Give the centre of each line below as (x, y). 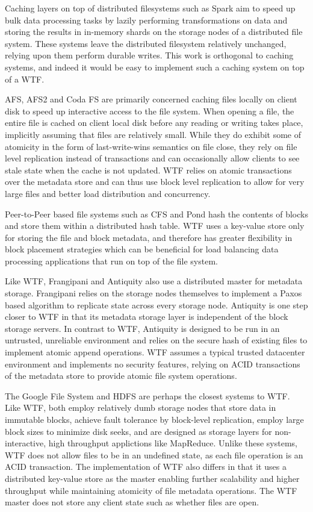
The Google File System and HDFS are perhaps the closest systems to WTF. (147, 395)
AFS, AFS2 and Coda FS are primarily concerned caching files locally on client (151, 99)
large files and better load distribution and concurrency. (108, 193)
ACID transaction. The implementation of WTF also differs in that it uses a (146, 467)
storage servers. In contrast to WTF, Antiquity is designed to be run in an (142, 328)
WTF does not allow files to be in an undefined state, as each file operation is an (154, 454)
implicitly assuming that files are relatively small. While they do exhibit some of (153, 134)
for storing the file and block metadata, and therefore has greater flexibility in (149, 237)
